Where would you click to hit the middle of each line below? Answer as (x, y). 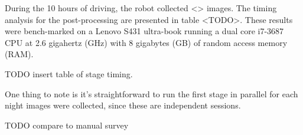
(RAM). (19, 54)
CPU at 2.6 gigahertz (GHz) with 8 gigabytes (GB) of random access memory (146, 42)
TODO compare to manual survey (67, 125)
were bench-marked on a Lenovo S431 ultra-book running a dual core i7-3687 (144, 31)
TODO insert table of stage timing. (69, 73)
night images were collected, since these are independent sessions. (123, 105)
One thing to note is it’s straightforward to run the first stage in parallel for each (151, 93)
